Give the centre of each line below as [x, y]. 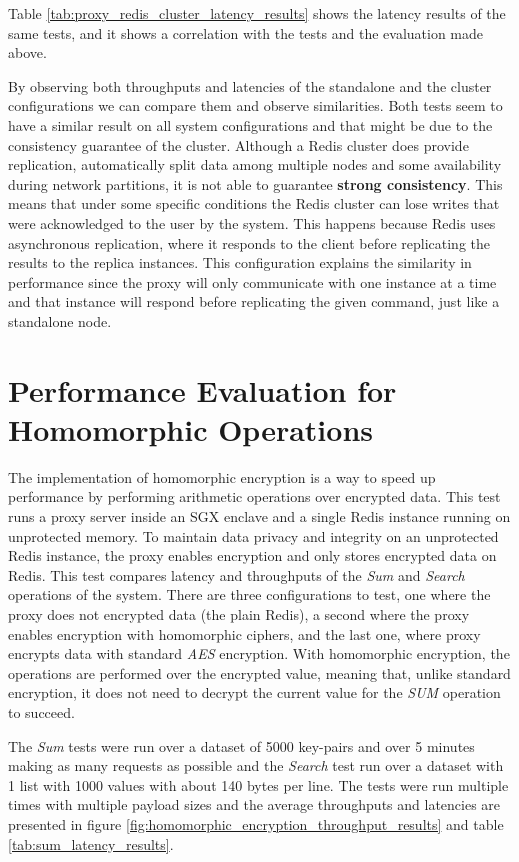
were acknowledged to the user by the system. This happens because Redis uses [252, 222]
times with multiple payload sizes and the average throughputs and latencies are [254, 804]
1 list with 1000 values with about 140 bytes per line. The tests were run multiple [258, 784]
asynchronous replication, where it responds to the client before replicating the [249, 242]
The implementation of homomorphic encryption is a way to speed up [222, 476]
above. [27, 52]
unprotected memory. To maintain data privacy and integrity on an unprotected [253, 535]
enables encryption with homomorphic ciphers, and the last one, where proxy [244, 633]
